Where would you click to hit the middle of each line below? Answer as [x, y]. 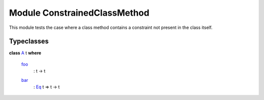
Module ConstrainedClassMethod [79, 13]
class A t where [25, 53]
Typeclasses [29, 41]
